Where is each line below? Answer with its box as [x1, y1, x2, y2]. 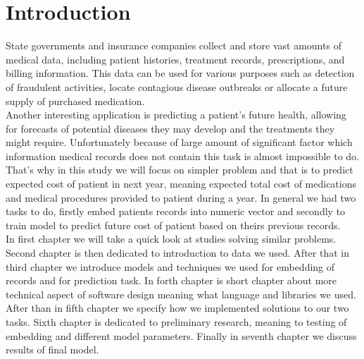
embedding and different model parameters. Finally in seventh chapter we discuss [6, 328, 357, 343]
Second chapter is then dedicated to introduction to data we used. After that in [6, 245, 349, 260]
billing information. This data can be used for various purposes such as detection [6, 66, 355, 80]
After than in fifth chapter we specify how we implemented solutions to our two [6, 300, 349, 315]
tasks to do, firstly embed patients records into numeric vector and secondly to [6, 204, 346, 219]
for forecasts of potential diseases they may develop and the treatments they [6, 121, 335, 135]
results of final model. [6, 342, 99, 357]
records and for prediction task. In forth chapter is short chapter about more [6, 273, 337, 288]
